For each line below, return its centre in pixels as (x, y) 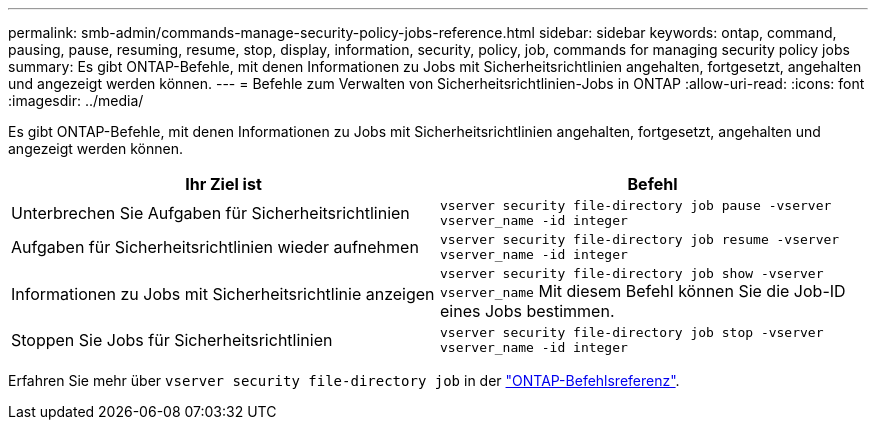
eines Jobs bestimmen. (527, 311)
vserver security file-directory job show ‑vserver (632, 273)
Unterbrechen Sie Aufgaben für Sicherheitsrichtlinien (210, 213)
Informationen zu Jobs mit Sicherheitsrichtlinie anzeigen (223, 293)
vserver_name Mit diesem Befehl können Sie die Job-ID (643, 291)
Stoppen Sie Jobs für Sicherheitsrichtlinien (172, 340)
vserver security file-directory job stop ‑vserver (632, 332)
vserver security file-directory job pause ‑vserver (636, 205)
